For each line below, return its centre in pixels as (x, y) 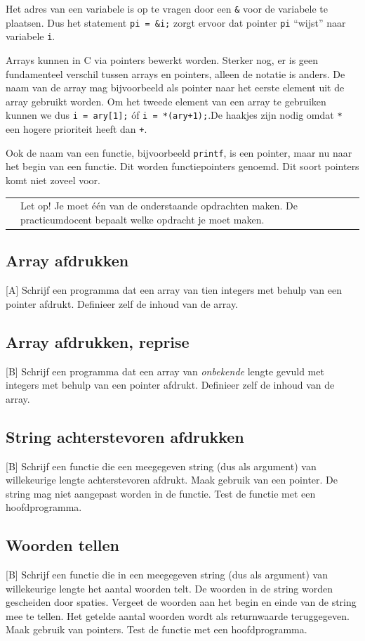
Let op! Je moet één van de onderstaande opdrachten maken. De (159, 206)
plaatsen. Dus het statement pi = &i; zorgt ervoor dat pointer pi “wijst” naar (176, 22)
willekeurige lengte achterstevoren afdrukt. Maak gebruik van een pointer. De (172, 480)
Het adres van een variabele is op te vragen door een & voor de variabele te (167, 8)
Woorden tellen (63, 545)
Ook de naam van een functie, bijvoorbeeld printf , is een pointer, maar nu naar (179, 152)
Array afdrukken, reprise (98, 341)
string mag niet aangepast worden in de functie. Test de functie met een (161, 493)
